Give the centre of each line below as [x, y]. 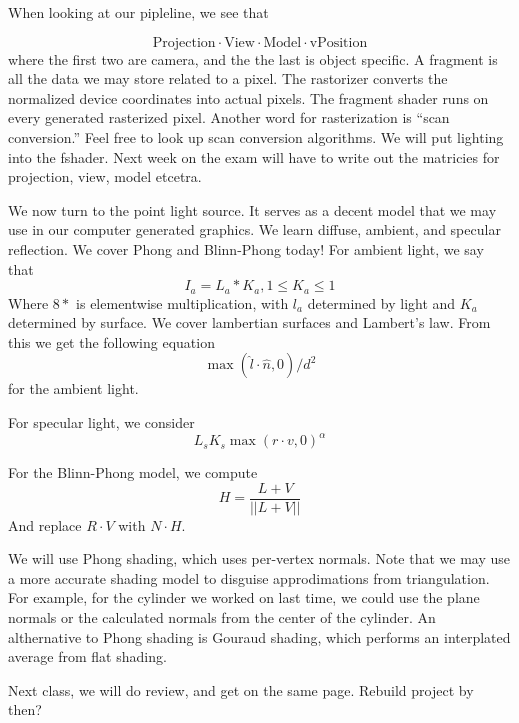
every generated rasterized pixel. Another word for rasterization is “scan [229, 117]
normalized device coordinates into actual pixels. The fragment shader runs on [248, 97]
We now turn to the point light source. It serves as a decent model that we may [252, 209]
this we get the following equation [111, 341]
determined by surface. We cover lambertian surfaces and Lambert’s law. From [249, 322]
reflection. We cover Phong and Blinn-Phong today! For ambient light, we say [246, 248]
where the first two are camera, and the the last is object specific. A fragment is [253, 58]
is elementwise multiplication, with [182, 302]
